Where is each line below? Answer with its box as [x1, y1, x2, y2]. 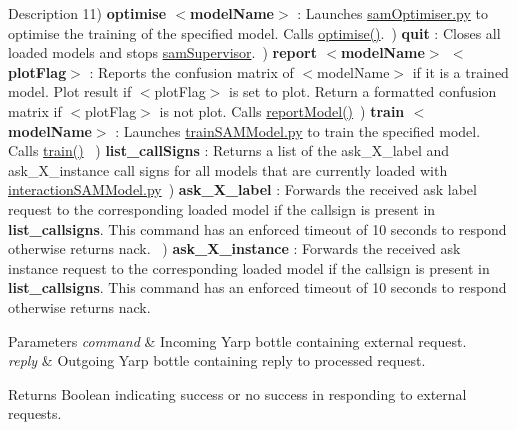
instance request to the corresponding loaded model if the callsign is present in [8, 257, 490, 278]
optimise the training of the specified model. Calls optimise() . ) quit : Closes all [8, 22, 501, 43]
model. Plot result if [8, 81, 132, 102]
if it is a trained [412, 61, 509, 82]
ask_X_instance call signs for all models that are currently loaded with [8, 159, 448, 180]
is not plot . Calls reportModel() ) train [159, 100, 405, 121]
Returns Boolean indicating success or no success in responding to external [8, 383, 467, 404]
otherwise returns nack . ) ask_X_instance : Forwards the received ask [8, 238, 461, 259]
